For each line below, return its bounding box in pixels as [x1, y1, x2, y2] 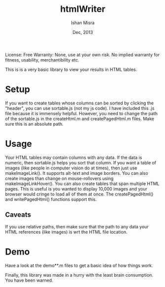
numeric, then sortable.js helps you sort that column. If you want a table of [5, 159, 157, 165]
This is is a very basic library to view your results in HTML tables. [5, 66, 137, 72]
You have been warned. [5, 277, 53, 283]
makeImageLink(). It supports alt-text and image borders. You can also [5, 170, 149, 176]
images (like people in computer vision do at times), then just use [5, 165, 137, 171]
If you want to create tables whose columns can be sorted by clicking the [5, 100, 154, 106]
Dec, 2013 [72, 29, 93, 35]
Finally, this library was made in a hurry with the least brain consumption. [5, 272, 154, 278]
